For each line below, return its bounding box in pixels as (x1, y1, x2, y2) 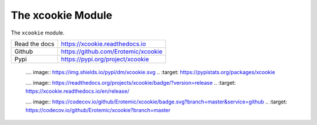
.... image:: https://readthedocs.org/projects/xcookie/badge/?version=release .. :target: (25, 79, 236, 86)
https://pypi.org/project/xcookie (60, 55, 149, 63)
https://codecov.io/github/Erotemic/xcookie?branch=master (25, 106, 171, 113)
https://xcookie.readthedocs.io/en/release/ (25, 88, 129, 95)
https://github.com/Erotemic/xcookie (60, 47, 163, 55)
